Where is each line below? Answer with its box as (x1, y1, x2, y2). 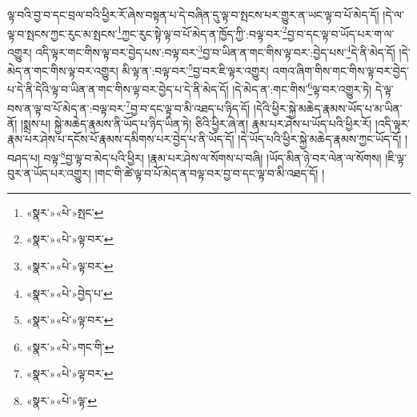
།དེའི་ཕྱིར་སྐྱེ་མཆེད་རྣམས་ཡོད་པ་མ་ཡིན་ (253, 99, 403, 116)
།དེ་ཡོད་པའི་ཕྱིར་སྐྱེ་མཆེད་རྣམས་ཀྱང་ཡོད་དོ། (238, 130, 402, 147)
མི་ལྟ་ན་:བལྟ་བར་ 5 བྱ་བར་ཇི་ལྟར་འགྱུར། (122, 60, 269, 78)
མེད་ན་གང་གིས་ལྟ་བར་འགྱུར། (7, 62, 118, 78)
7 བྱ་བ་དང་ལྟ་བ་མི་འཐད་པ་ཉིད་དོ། (126, 97, 251, 116)
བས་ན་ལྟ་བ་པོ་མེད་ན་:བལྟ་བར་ (7, 99, 126, 116)
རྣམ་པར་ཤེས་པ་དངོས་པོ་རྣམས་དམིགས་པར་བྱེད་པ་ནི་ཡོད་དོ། (7, 130, 235, 147)
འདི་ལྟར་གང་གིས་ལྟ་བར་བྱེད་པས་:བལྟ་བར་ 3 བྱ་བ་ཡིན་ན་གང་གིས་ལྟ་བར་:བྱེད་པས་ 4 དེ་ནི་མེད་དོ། (35, 41, 395, 60)
